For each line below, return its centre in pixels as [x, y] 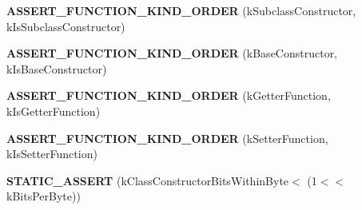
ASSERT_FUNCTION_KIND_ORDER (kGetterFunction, [169, 95]
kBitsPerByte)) [44, 196]
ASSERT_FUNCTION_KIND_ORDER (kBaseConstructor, [172, 53]
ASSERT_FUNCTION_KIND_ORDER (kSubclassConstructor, [181, 10]
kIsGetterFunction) [54, 111]
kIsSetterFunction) [52, 154]
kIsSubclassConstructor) [66, 26]
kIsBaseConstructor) [57, 68]
